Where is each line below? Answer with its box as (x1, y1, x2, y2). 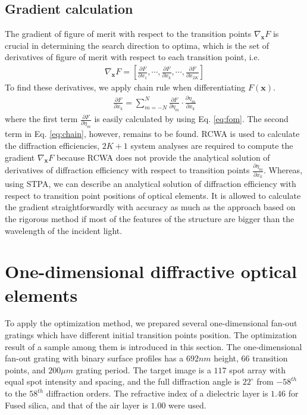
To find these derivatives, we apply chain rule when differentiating (5, 81, 246, 93)
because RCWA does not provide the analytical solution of (56, 151, 270, 163)
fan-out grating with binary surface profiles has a (5, 352, 184, 364)
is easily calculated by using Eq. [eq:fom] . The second (94, 113, 289, 125)
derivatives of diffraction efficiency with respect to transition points (5, 164, 250, 176)
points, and (5, 363, 46, 376)
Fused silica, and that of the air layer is (5, 398, 148, 411)
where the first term (5, 113, 78, 125)
